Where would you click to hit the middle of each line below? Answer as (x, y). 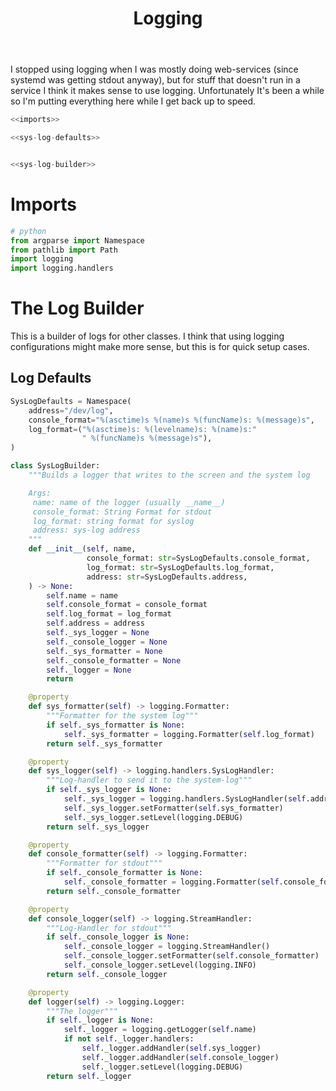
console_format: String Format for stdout (122, 512)
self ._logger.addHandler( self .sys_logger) (171, 1048)
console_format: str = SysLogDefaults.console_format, (198, 558)
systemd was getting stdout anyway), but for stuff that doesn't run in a (155, 80)
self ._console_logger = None (107, 642)
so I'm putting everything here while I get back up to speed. (133, 101)
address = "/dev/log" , (71, 410)
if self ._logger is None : (100, 1020)
